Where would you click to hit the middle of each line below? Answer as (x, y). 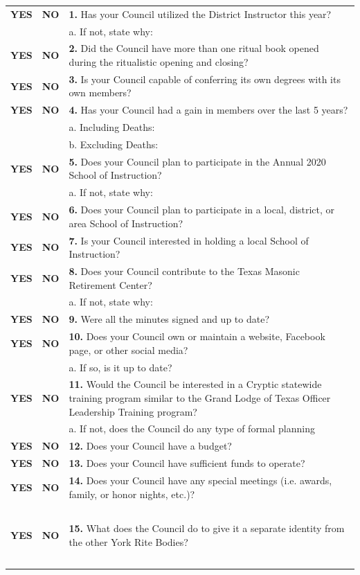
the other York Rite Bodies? (128, 541)
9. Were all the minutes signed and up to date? (169, 319)
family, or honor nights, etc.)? (132, 494)
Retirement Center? (110, 284)
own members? (100, 92)
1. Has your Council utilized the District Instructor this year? (200, 14)
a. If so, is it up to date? (120, 367)
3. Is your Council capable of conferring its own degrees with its (205, 79)
